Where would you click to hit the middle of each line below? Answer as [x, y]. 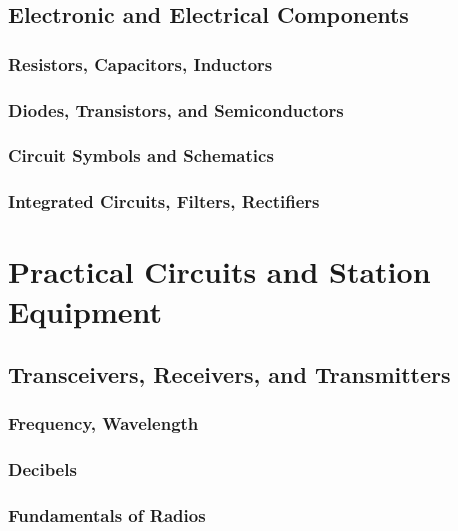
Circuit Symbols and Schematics [141, 155]
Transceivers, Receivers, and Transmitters [229, 374]
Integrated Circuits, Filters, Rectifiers [164, 201]
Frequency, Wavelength [103, 423]
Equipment [85, 310]
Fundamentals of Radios [107, 515]
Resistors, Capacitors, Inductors [140, 63]
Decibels [42, 469]
